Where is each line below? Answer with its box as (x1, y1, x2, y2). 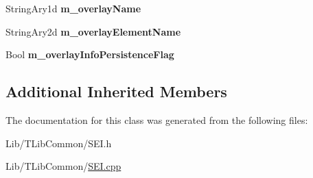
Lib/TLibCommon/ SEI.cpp (5, 159, 121, 173)
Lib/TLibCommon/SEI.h (5, 136, 112, 150)
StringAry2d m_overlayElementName (5, 24, 181, 38)
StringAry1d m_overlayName (5, 1, 141, 15)
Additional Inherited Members (5, 81, 227, 102)
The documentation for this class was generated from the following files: (5, 112, 308, 127)
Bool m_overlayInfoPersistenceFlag (5, 47, 174, 62)
